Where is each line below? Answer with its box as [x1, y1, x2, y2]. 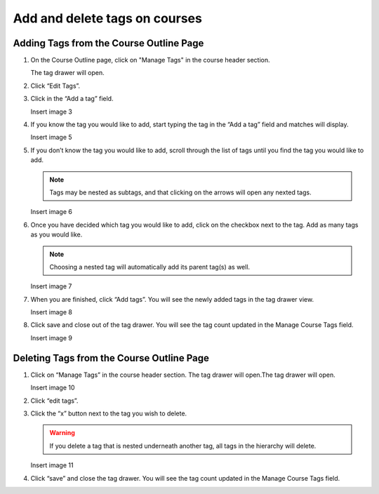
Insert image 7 [30, 282, 72, 291]
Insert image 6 [30, 208, 73, 216]
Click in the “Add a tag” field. [30, 95, 114, 103]
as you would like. [30, 230, 83, 239]
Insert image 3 [30, 107, 73, 116]
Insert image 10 [30, 383, 75, 392]
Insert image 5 [30, 133, 73, 142]
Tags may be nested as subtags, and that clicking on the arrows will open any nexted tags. [49, 188, 312, 196]
